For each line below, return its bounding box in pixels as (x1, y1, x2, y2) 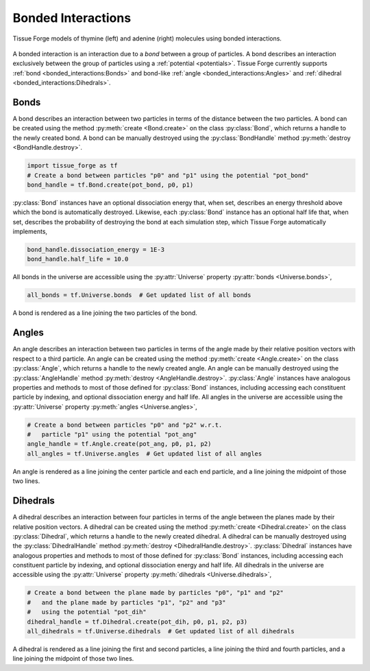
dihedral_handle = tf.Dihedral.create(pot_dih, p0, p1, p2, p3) (27, 617, 248, 626)
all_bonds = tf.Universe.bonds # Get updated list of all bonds (27, 292, 251, 299)
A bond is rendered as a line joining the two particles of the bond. (12, 309, 198, 317)
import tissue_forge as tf (27, 162, 118, 169)
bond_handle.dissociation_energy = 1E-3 (27, 246, 164, 254)
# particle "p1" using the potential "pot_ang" (27, 431, 197, 438)
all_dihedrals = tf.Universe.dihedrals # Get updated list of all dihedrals (27, 628, 295, 635)
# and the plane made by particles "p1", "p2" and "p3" (27, 598, 226, 607)
